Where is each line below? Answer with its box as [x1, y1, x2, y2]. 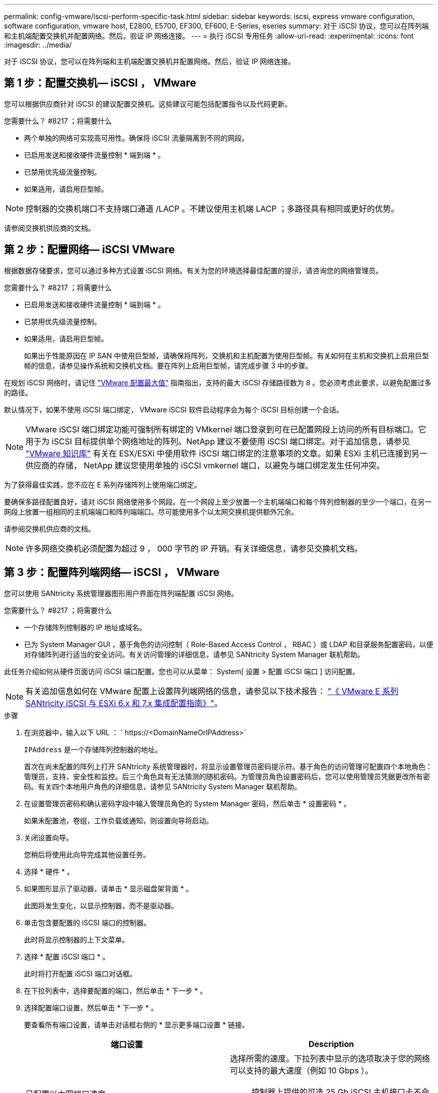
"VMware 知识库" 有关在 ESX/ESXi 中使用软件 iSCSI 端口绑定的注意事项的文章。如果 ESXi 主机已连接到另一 [25, 448, 427, 458]
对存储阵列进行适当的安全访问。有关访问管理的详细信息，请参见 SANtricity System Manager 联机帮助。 [24, 650, 364, 659]
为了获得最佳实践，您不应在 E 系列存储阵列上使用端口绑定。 [4, 480, 201, 489]
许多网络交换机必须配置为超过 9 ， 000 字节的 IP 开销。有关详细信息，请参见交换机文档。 [25, 543, 362, 554]
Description [308, 1038, 354, 1049]
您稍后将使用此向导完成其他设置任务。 [24, 850, 150, 859]
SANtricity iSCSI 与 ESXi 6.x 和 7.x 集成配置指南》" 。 [25, 698, 222, 708]
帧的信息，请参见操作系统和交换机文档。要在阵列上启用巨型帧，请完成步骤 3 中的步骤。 [24, 361, 312, 370]
